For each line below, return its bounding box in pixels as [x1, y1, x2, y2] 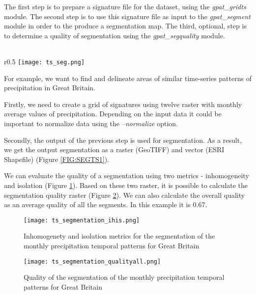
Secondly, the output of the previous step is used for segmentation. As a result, [4, 134, 242, 145]
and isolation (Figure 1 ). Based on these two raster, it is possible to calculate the [4, 180, 248, 190]
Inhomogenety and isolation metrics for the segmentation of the [24, 231, 215, 241]
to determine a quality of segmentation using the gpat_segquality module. [4, 30, 225, 40]
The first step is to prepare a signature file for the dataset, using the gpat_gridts [4, 1, 246, 11]
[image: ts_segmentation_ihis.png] [24, 216, 140, 224]
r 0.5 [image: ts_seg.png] [4, 56, 85, 66]
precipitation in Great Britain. [4, 82, 95, 93]
